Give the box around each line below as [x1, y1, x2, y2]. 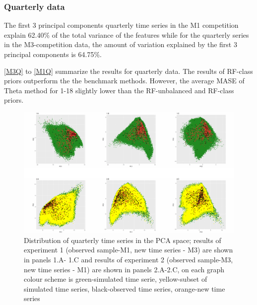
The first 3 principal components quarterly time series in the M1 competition [4, 20, 239, 30]
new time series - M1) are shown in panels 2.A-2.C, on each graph [24, 264, 225, 274]
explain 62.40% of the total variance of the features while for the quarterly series [4, 29, 249, 40]
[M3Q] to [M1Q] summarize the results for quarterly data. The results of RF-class [4, 65, 253, 76]
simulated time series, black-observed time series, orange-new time [24, 283, 225, 294]
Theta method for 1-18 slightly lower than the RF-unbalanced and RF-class [4, 85, 234, 95]
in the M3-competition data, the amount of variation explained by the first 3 [4, 39, 237, 50]
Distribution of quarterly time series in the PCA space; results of [24, 235, 221, 245]
